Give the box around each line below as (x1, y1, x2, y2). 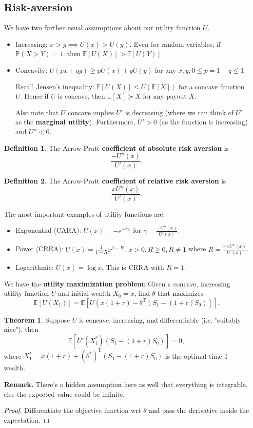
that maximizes (157, 288, 204, 298)
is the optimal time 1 (165, 350, 228, 361)
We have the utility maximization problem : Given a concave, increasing (4, 278, 230, 288)
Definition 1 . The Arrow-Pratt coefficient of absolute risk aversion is (4, 143, 229, 153)
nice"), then (4, 324, 39, 334)
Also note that (15, 107, 59, 117)
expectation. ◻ (4, 414, 50, 425)
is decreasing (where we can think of (125, 107, 234, 117)
